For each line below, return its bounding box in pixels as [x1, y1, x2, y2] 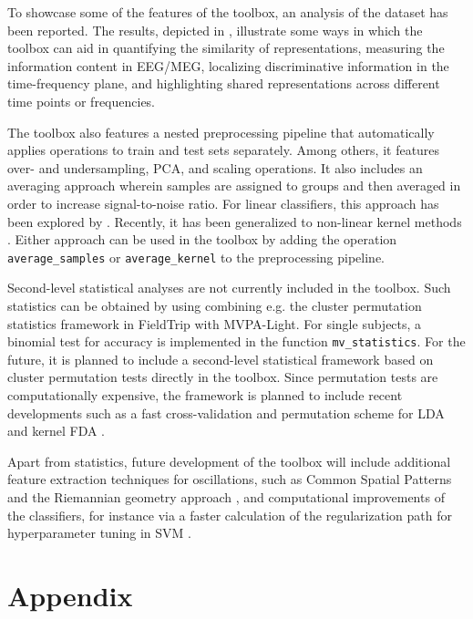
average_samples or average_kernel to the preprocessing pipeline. [7, 247, 386, 266]
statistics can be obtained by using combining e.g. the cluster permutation [7, 295, 422, 315]
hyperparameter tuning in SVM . [7, 523, 192, 542]
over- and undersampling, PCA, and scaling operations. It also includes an [7, 158, 423, 177]
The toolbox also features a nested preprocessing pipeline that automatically [7, 122, 435, 141]
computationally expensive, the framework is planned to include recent [7, 386, 403, 404]
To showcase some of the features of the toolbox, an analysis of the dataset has [7, 3, 448, 21]
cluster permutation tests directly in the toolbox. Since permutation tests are [7, 367, 438, 387]
